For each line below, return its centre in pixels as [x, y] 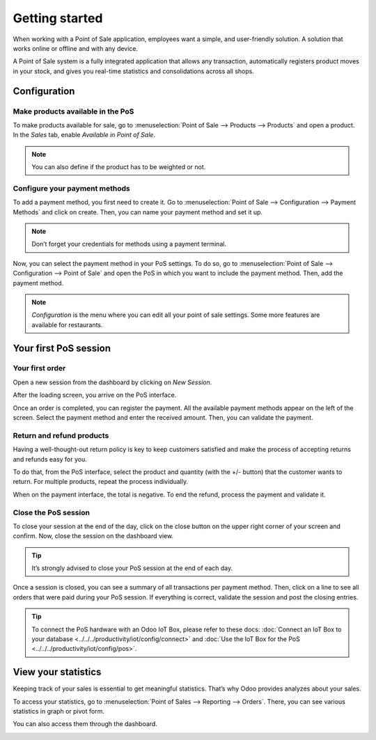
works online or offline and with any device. [76, 48]
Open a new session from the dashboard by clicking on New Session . [112, 382]
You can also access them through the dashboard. [85, 724]
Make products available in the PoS [73, 111]
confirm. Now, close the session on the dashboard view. [93, 536]
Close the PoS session [52, 512]
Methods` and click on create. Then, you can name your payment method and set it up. [138, 212]
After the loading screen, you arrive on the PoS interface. [95, 395]
